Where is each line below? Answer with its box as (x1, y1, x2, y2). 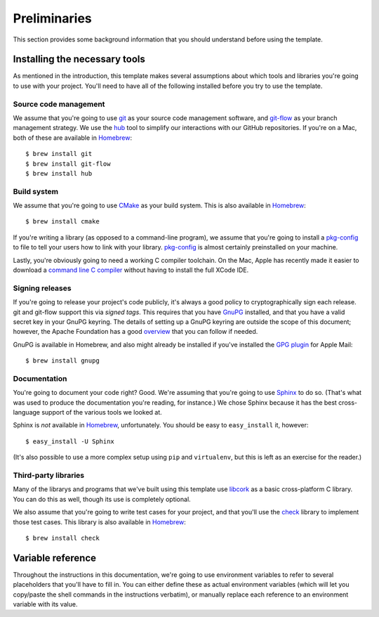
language (13, 408, 40, 417)
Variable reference (13, 552, 97, 564)
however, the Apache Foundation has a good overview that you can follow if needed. (13, 327, 258, 336)
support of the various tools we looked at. (41, 408, 163, 417)
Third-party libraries (13, 470, 84, 480)
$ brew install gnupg (25, 357, 100, 365)
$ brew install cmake (25, 218, 100, 226)
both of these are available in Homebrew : (13, 134, 133, 142)
